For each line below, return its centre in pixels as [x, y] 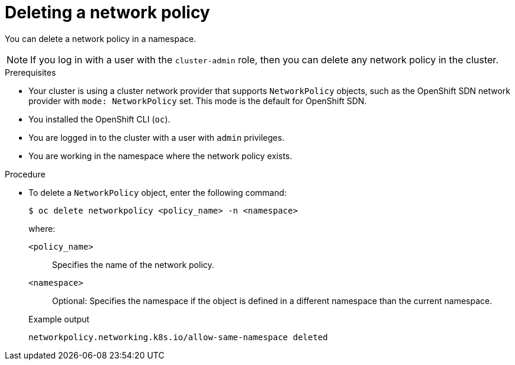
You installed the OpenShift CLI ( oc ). [99, 119]
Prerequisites [30, 72]
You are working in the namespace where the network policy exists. [160, 156]
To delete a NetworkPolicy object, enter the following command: [158, 192]
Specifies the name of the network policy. [133, 264]
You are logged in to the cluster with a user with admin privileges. [157, 137]
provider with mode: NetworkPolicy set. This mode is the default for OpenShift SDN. [198, 101]
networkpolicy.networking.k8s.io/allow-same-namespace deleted [178, 337]
